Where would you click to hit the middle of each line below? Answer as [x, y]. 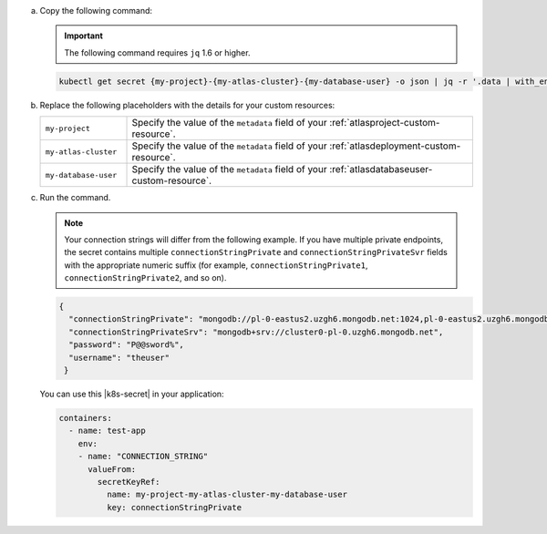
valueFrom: [112, 469]
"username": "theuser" [119, 357]
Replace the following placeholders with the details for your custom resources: [187, 105]
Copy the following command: [96, 10]
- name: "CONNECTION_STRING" [143, 457]
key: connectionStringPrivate [174, 507]
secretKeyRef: [129, 482]
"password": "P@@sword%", [126, 345]
